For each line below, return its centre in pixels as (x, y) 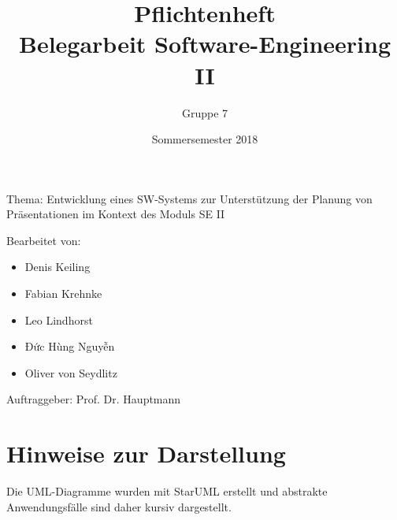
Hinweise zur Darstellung (146, 453)
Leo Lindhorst (59, 319)
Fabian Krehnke (63, 293)
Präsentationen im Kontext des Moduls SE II (116, 214)
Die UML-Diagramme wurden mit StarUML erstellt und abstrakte (167, 491)
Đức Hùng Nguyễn (70, 346)
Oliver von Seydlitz (71, 372)
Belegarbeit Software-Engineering (205, 44)
